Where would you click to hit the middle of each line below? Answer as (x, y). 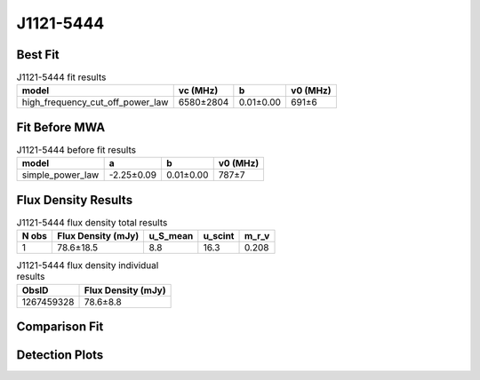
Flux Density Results (75, 200)
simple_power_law (60, 175)
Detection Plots (60, 355)
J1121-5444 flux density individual (88, 265)
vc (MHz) (198, 91)
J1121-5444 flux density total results (92, 223)
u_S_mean (171, 236)
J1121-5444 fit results (61, 77)
